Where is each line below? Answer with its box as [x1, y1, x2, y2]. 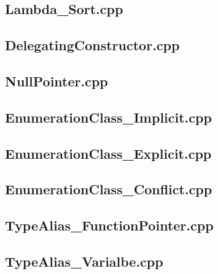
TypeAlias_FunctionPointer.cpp [5, 216, 214, 235]
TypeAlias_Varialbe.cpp [5, 251, 163, 270]
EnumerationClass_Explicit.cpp [5, 143, 212, 162]
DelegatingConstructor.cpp [5, 36, 180, 55]
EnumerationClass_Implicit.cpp [5, 107, 212, 126]
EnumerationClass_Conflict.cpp [5, 180, 212, 199]
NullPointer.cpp [5, 71, 108, 90]
